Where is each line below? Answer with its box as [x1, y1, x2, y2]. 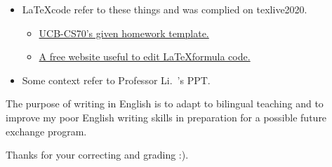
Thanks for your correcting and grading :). [6, 147, 189, 162]
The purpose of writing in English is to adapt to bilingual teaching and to [6, 96, 324, 111]
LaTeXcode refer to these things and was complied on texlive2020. [22, 2, 307, 16]
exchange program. [6, 123, 87, 138]
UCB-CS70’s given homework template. [39, 25, 209, 40]
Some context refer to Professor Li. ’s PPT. [22, 72, 211, 87]
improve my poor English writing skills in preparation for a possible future [6, 109, 327, 124]
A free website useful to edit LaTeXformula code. [39, 49, 251, 64]
